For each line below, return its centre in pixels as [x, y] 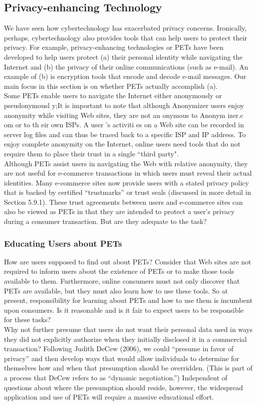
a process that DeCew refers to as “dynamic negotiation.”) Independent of [116, 378]
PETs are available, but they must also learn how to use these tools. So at [116, 290]
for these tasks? [27, 319]
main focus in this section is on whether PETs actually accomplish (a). [111, 86]
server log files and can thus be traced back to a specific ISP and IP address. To [125, 134]
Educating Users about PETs [63, 243]
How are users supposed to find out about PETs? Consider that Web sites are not [128, 261]
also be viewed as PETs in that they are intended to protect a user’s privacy [119, 211]
